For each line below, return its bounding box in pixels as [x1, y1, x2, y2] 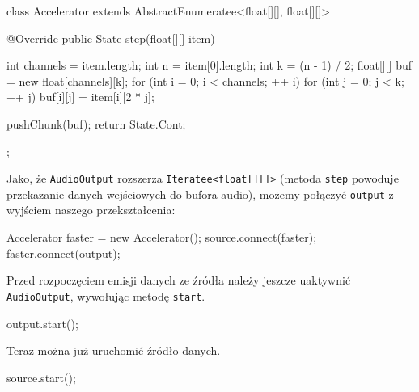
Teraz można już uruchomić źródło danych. [6, 342, 221, 359]
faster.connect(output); [6, 244, 121, 261]
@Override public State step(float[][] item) [6, 29, 215, 46]
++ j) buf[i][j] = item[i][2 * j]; [6, 88, 154, 105]
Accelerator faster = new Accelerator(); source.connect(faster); [6, 229, 317, 246]
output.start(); [6, 314, 78, 331]
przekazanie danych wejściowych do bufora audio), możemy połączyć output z [6, 185, 394, 202]
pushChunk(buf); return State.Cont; [6, 115, 186, 132]
